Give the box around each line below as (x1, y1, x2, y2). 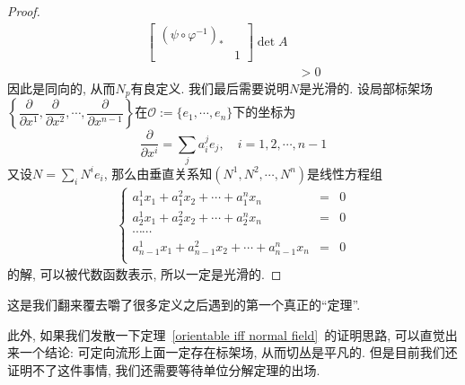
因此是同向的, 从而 (7, 78, 116, 97)
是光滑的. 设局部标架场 (299, 78, 433, 97)
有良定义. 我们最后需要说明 (130, 78, 290, 97)
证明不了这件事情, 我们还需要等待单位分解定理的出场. (7, 360, 320, 379)
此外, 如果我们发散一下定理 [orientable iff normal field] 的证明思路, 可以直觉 (7, 325, 445, 344)
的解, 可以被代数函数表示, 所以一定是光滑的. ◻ (7, 265, 282, 284)
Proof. (7, 2, 40, 20)
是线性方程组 (307, 163, 383, 182)
